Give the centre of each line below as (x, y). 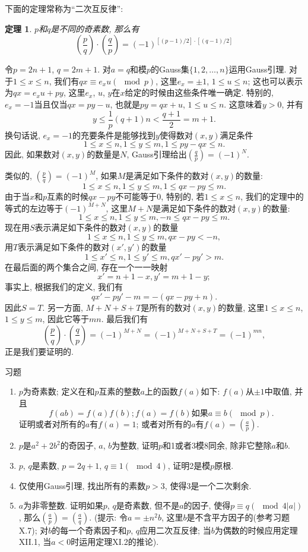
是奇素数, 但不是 (148, 505)
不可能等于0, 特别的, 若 (160, 196)
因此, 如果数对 (32, 154)
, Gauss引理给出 (157, 154)
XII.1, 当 (35, 542)
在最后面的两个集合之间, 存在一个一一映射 (86, 266)
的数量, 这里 (241, 307)
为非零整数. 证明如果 (63, 505)
